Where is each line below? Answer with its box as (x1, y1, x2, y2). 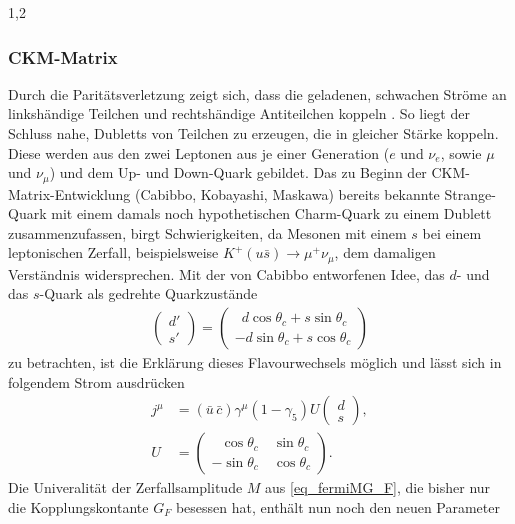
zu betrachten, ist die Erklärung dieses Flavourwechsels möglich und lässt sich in (8, 352, 502, 373)
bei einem (422, 222, 482, 243)
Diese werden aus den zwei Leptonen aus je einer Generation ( (8, 142, 390, 163)
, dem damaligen (334, 242, 436, 263)
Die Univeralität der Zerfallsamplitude (8, 477, 243, 498)
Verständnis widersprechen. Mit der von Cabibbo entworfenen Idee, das (8, 263, 445, 284)
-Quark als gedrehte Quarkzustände (39, 283, 258, 304)
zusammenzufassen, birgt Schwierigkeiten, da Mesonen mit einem (8, 222, 407, 243)
